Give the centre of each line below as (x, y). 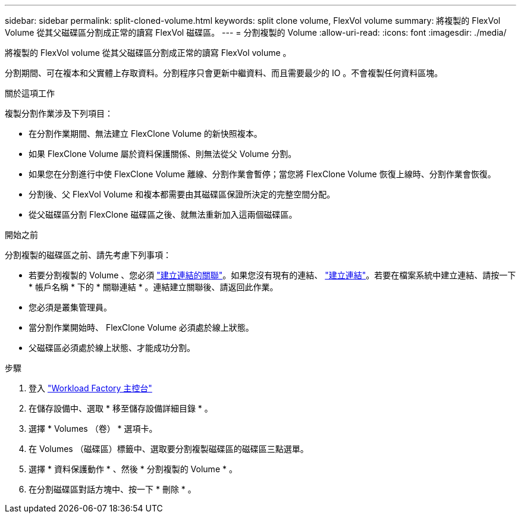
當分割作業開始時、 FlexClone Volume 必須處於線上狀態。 (141, 327)
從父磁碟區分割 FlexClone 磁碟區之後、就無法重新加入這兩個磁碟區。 (163, 214)
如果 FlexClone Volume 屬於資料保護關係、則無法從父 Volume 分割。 (163, 154)
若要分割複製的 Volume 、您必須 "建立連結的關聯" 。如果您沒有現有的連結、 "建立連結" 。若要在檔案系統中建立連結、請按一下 (272, 275)
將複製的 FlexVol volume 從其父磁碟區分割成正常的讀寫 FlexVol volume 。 (148, 53)
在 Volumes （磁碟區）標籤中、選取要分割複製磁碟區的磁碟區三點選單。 (169, 449)
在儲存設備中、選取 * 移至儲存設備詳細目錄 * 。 (121, 408)
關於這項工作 (30, 93)
